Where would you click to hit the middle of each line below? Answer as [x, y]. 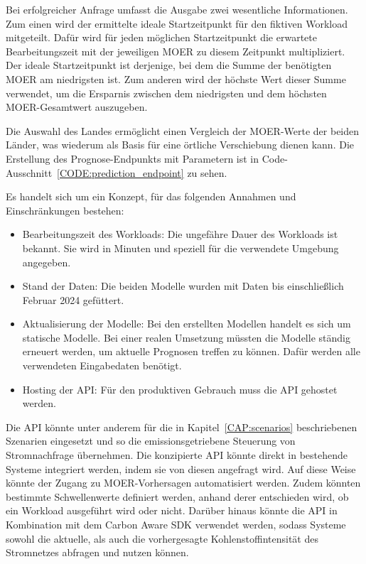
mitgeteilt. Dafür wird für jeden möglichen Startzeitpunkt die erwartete [161, 37]
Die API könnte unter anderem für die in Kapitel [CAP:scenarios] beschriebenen [182, 427]
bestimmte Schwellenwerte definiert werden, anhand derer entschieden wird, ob [177, 496]
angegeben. [47, 262]
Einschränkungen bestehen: [65, 210]
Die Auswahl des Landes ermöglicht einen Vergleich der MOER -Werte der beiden [183, 130]
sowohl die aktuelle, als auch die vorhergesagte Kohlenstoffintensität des [162, 538]
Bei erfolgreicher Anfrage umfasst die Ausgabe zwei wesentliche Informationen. [177, 9]
